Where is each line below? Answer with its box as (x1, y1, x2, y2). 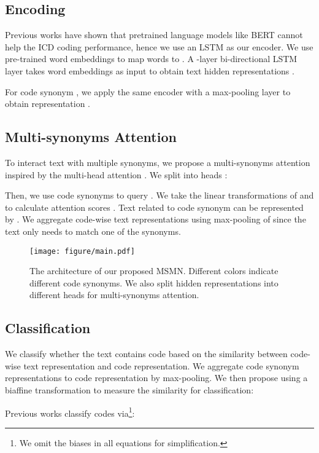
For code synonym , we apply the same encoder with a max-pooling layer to (5, 85, 291, 98)
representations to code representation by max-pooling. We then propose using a (5, 371, 308, 384)
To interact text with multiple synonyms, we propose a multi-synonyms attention (5, 156, 310, 168)
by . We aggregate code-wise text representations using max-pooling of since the (5, 213, 306, 226)
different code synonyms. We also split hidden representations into (29, 276, 279, 289)
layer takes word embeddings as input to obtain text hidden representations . (5, 64, 294, 77)
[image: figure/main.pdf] (29, 246, 135, 256)
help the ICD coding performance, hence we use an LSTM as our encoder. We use (5, 40, 313, 53)
